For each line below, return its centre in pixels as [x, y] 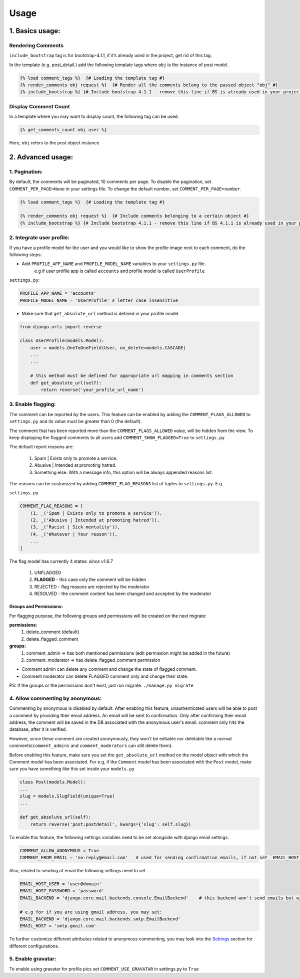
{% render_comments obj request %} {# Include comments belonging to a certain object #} [134, 216]
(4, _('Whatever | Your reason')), [74, 534]
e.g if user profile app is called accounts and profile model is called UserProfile [119, 271]
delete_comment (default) [53, 632]
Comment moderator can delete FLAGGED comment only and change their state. [105, 676]
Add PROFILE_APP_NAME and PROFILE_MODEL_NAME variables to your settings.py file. [114, 264]
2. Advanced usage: [41, 157]
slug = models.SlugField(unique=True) [67, 796]
